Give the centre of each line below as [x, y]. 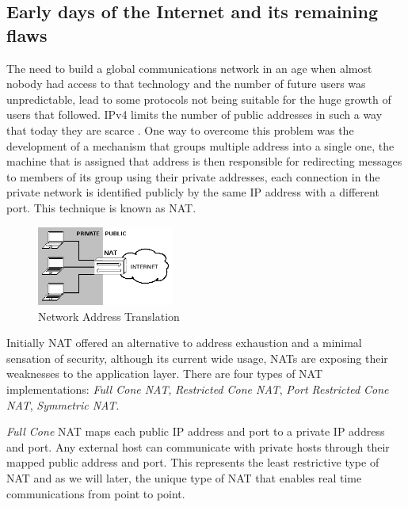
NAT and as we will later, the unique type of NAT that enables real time [184, 477]
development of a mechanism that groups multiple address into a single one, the [200, 145]
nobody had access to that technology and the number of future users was [186, 84]
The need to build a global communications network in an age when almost [189, 68]
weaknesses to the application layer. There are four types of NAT [165, 374]
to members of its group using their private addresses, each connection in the [193, 176]
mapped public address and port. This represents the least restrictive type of [193, 462]
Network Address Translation [109, 316]
